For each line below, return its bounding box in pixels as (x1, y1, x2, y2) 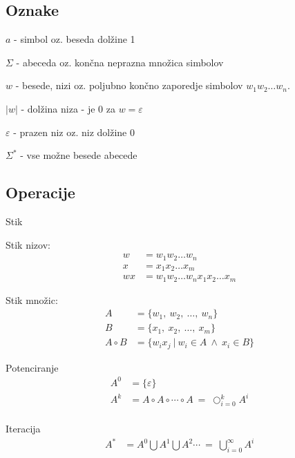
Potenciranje (6, 360, 59, 374)
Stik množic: (6, 292, 58, 307)
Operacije (6, 182, 75, 203)
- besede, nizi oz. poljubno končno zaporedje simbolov (15, 78, 243, 93)
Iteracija (6, 421, 41, 436)
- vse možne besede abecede (20, 148, 137, 162)
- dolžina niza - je (21, 101, 95, 115)
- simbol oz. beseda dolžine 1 (14, 32, 135, 46)
